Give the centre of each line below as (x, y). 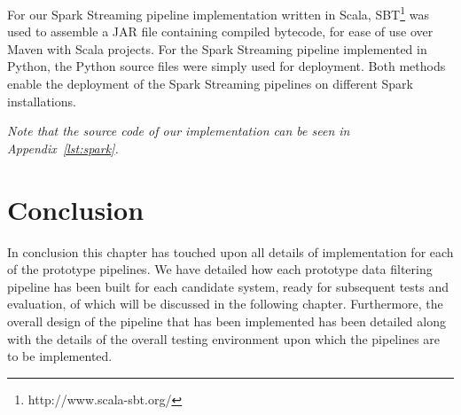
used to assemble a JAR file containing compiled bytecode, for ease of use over (220, 31)
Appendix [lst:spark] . (63, 148)
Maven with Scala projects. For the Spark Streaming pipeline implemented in (217, 48)
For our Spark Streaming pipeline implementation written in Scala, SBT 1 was (218, 13)
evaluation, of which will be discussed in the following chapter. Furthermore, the (225, 304)
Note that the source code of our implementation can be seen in (179, 131)
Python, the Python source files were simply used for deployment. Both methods (227, 66)
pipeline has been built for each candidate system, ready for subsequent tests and (228, 286)
